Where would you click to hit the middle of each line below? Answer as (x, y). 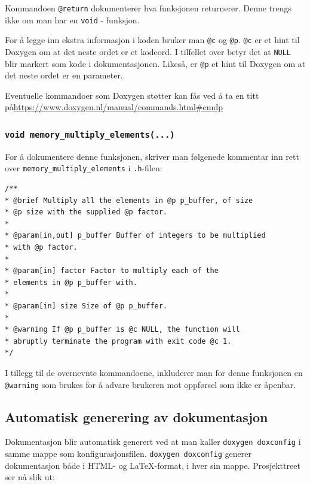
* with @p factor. (41, 248)
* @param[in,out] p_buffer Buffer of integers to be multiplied (135, 236)
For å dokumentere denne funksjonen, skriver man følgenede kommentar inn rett (152, 156)
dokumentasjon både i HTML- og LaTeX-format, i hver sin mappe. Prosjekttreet (153, 465)
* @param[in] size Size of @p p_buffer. (86, 306)
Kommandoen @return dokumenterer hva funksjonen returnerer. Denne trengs (148, 8)
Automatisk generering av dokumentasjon (136, 416)
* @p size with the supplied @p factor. (86, 212)
